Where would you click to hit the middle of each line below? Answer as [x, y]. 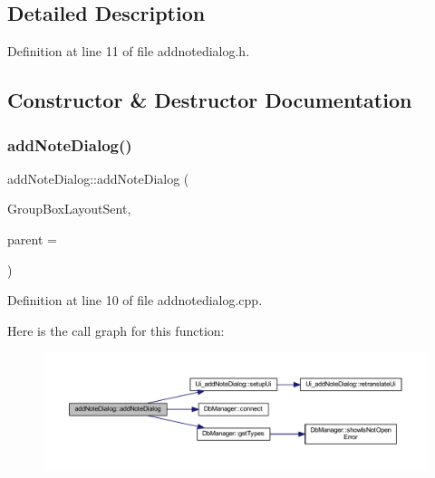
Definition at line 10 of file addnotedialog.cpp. [135, 300]
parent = [32, 239]
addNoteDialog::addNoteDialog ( [98, 178]
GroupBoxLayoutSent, [69, 209]
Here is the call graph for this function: [116, 330]
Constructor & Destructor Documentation [210, 100]
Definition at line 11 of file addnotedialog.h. [129, 51]
